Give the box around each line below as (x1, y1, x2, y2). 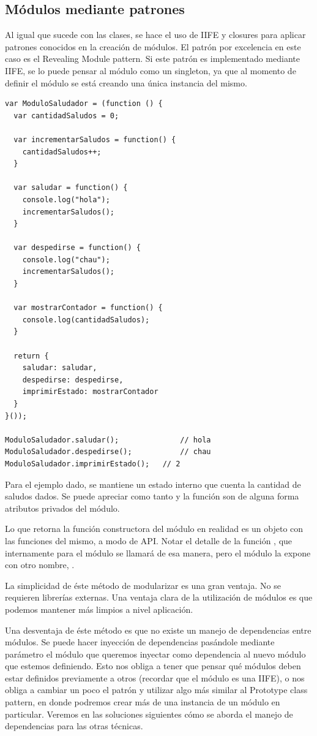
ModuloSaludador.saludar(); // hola (5, 435, 211, 444)
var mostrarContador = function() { (13, 303, 163, 313)
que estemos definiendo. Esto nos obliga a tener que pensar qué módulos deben (5, 659, 301, 672)
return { (13, 351, 49, 360)
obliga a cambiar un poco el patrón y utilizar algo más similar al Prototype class (5, 683, 308, 696)
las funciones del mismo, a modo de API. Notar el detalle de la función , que (5, 534, 293, 547)
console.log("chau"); (22, 255, 110, 264)
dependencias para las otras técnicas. (5, 719, 143, 732)
